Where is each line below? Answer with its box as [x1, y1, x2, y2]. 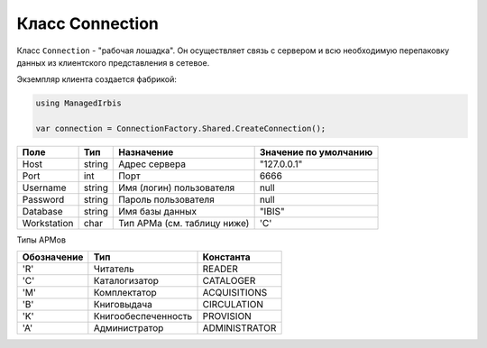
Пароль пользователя [118, 194, 216, 206]
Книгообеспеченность [93, 310, 193, 323]
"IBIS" [259, 206, 285, 218]
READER [202, 262, 238, 275]
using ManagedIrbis [35, 98, 122, 108]
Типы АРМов [16, 234, 67, 245]
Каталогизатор [93, 275, 160, 288]
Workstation [22, 217, 74, 230]
